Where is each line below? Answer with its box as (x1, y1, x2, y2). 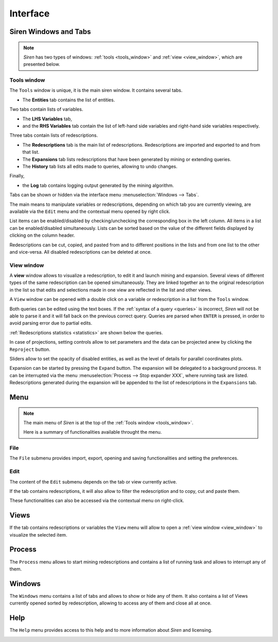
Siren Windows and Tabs (9, 27, 91, 36)
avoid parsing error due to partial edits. (9, 320, 93, 326)
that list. (22, 149, 40, 155)
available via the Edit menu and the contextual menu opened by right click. (9, 208, 170, 215)
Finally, (9, 173, 25, 179)
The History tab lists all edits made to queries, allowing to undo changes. (22, 164, 178, 169)
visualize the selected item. (9, 531, 67, 538)
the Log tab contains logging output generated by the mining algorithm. (22, 182, 174, 188)
